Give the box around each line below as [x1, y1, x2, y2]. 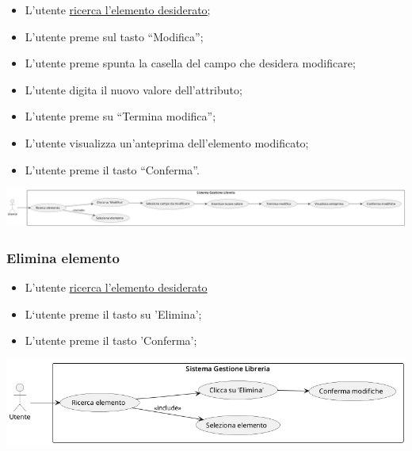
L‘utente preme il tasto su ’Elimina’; [25, 305, 202, 322]
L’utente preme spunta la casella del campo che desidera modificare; [25, 55, 356, 71]
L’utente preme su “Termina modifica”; [25, 108, 216, 124]
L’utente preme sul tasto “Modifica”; [25, 28, 204, 44]
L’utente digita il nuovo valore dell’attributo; [25, 81, 242, 97]
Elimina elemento [6, 247, 120, 267]
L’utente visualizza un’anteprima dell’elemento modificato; [25, 134, 309, 151]
